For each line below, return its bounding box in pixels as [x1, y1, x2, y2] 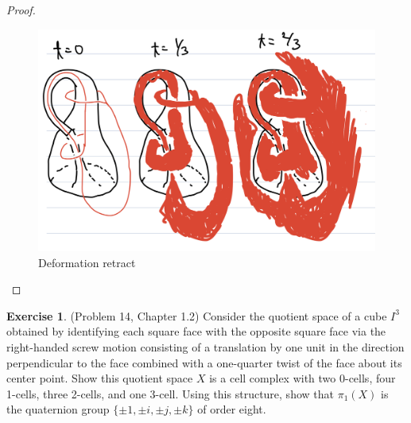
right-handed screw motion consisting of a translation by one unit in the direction [6, 339, 405, 355]
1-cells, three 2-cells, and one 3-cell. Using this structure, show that [6, 385, 334, 402]
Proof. [6, 2, 36, 17]
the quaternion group [6, 401, 110, 417]
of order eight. [197, 401, 266, 417]
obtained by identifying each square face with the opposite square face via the [6, 323, 386, 340]
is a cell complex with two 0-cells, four [209, 370, 396, 386]
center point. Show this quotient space [6, 370, 193, 386]
